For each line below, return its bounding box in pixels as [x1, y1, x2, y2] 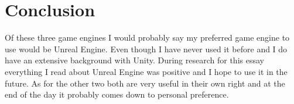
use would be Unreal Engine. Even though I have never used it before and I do [5, 42, 288, 55]
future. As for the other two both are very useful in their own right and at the [5, 77, 285, 89]
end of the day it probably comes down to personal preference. [5, 88, 229, 101]
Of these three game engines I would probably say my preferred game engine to [5, 31, 290, 44]
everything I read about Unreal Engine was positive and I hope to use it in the [5, 65, 288, 77]
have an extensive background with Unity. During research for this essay [5, 54, 264, 66]
